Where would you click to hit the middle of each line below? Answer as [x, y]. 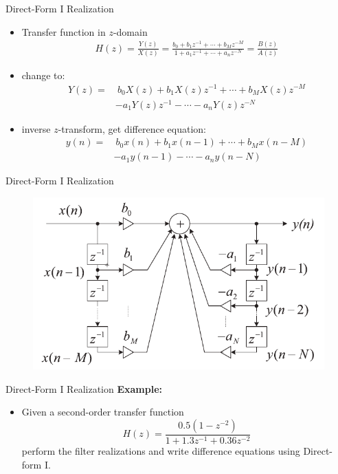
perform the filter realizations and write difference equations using [161, 451]
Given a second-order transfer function [103, 412]
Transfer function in [64, 31]
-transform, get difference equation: [132, 128]
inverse [36, 128]
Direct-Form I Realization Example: [84, 388]
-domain [130, 31]
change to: [43, 75]
